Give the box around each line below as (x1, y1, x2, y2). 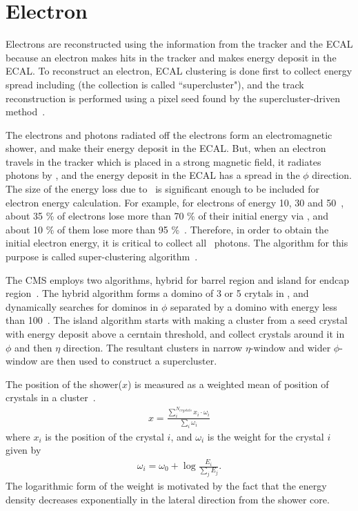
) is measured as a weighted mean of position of (127, 376, 329, 391)
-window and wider (250, 340, 331, 354)
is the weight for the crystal (207, 429, 324, 443)
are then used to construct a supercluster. (40, 354, 217, 368)
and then (14, 340, 52, 354)
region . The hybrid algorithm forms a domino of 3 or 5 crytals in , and (6, 286, 309, 300)
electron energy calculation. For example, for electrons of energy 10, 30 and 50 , (6, 195, 344, 209)
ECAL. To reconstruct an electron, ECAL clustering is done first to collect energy (6, 64, 352, 78)
